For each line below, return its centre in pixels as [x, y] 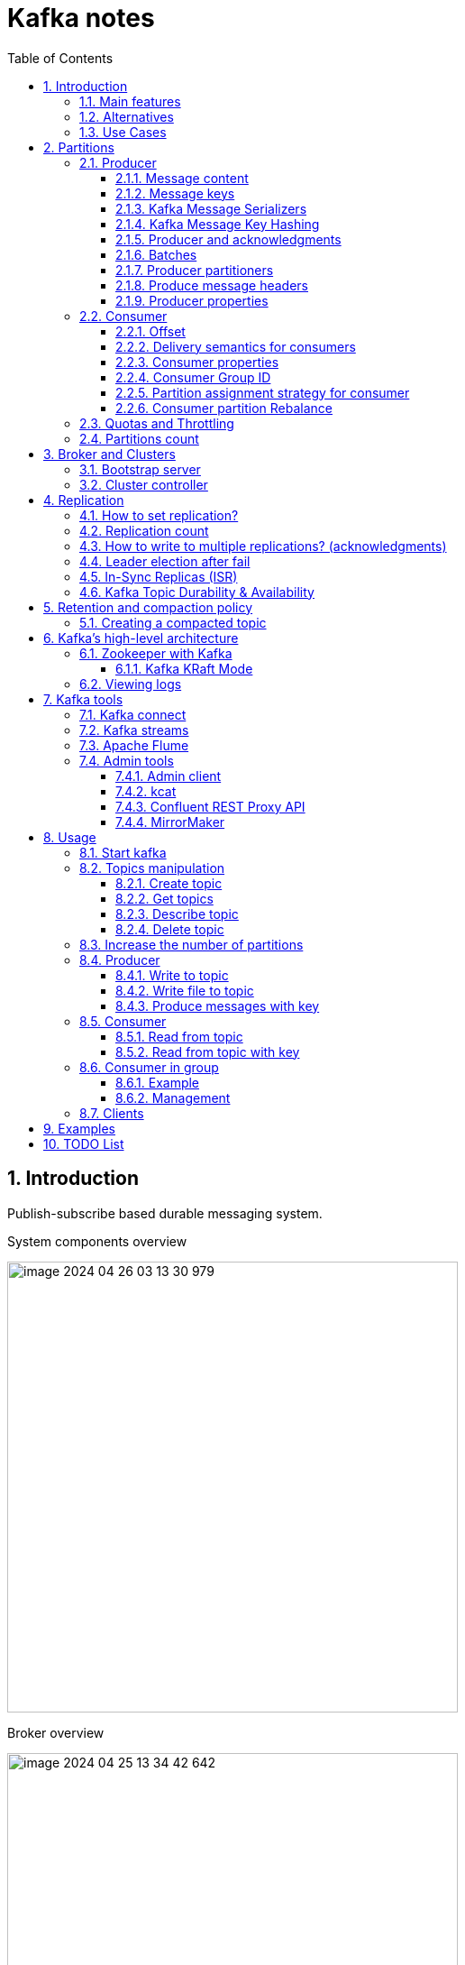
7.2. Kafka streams [134, 730]
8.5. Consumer [123, 1021]
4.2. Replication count [144, 530]
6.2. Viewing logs [131, 684]
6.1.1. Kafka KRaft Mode [184, 668]
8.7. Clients [112, 1113]
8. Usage [70, 837]
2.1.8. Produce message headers [212, 285]
